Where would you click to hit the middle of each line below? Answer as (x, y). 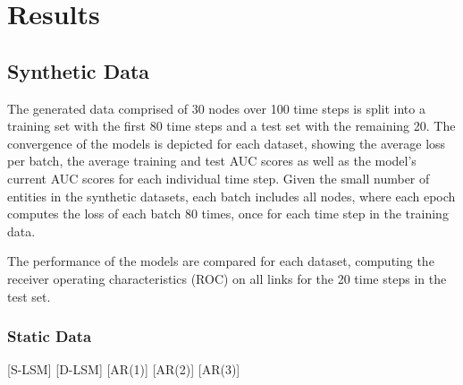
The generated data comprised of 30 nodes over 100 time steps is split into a (216, 108)
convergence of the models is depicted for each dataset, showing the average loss (227, 143)
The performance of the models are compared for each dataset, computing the (221, 261)
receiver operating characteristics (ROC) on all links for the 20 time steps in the (227, 278)
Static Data (50, 336)
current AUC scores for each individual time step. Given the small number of (219, 178)
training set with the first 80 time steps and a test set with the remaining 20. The (231, 126)
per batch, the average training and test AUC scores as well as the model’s (212, 161)
